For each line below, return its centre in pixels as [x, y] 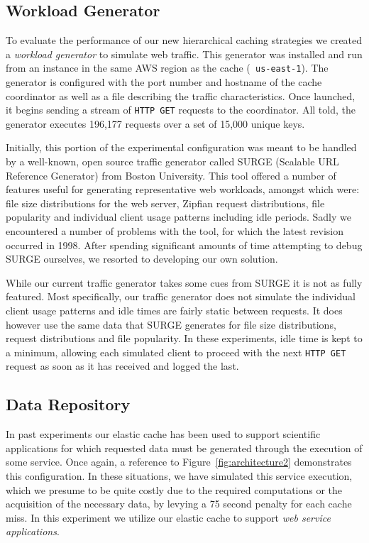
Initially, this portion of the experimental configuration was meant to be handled [181, 147]
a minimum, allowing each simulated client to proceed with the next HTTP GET [176, 352]
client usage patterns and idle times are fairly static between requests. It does [174, 311]
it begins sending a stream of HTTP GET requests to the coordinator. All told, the [181, 110]
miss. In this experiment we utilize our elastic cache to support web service [168, 517]
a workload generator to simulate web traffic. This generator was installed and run [184, 54]
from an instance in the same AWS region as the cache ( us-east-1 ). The [167, 68]
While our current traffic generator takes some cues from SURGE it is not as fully [184, 282]
